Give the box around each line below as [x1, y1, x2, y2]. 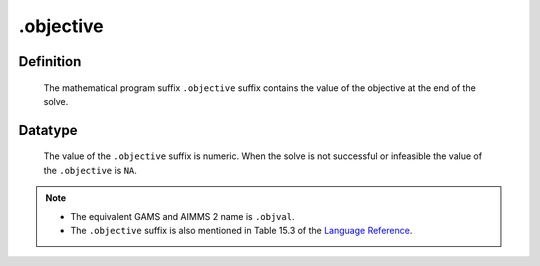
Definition [18, 53, 82, 70]
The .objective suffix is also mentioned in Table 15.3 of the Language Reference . [70, 224, 413, 236]
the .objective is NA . [43, 164, 137, 176]
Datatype [18, 121, 78, 139]
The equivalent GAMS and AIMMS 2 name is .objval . [70, 210, 295, 222]
